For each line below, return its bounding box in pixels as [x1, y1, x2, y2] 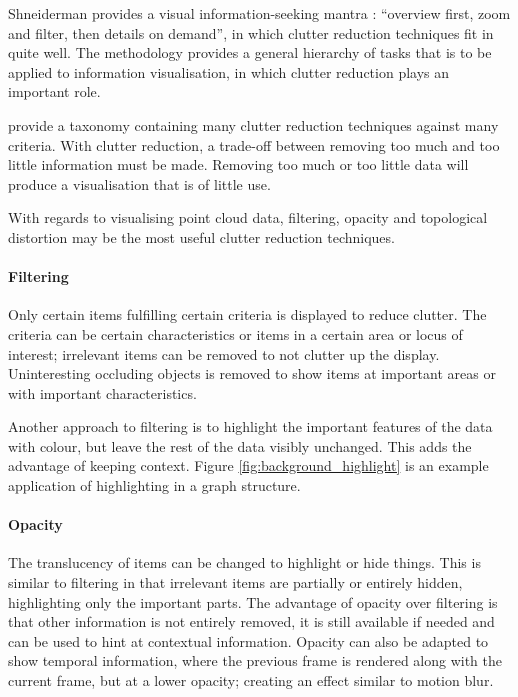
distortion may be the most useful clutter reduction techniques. [8, 226, 395, 247]
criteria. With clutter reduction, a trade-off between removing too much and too [8, 134, 500, 155]
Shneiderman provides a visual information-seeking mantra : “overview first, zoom [8, 3, 511, 23]
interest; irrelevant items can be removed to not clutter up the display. [8, 343, 440, 364]
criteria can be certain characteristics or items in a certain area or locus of [8, 323, 463, 344]
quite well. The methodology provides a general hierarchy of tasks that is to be [8, 42, 492, 63]
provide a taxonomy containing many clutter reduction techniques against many [8, 114, 499, 135]
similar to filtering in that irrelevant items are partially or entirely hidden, [8, 572, 463, 593]
